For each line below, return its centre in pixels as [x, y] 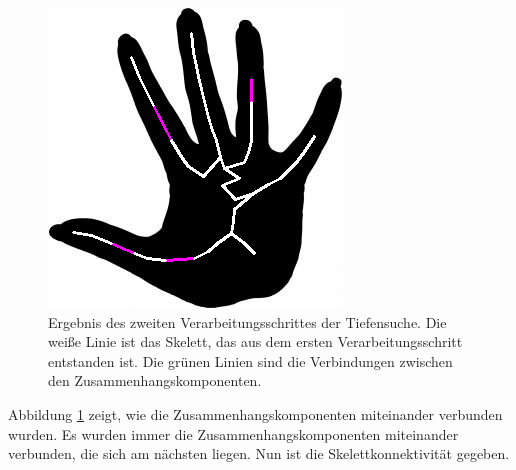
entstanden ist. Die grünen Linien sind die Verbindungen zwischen [250, 360]
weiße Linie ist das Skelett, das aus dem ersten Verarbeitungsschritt [255, 341]
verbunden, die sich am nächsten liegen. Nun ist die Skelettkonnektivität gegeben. [259, 453]
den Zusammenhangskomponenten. [155, 380]
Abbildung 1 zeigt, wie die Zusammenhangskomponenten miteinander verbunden [255, 413]
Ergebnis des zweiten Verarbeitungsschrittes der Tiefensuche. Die [247, 321]
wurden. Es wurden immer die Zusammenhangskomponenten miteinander [233, 433]
